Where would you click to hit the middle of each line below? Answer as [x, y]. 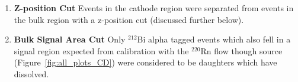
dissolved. [31, 73]
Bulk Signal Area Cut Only [70, 39]
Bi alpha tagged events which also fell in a [214, 39]
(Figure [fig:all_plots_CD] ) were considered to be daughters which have [145, 62]
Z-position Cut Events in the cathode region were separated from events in [154, 8]
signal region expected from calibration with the [101, 50]
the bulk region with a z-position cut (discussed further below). [129, 19]
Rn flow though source [241, 50]
